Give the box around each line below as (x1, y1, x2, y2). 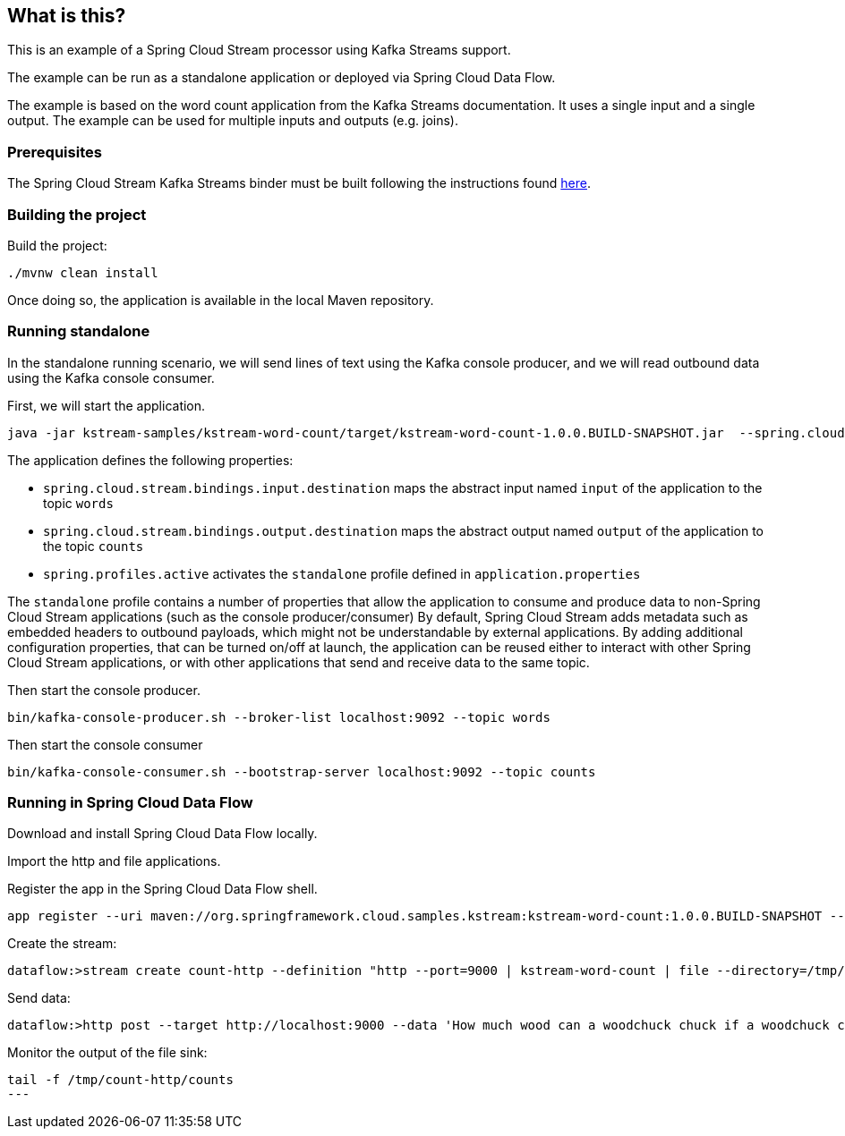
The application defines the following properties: (7, 452, 294, 468)
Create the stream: (7, 936, 117, 952)
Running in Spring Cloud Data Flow (7, 793, 253, 812)
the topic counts (43, 538, 144, 554)
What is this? (7, 4, 126, 27)
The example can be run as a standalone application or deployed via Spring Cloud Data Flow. (7, 70, 556, 86)
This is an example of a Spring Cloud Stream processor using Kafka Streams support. (7, 42, 511, 58)
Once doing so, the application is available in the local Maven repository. (7, 292, 434, 308)
